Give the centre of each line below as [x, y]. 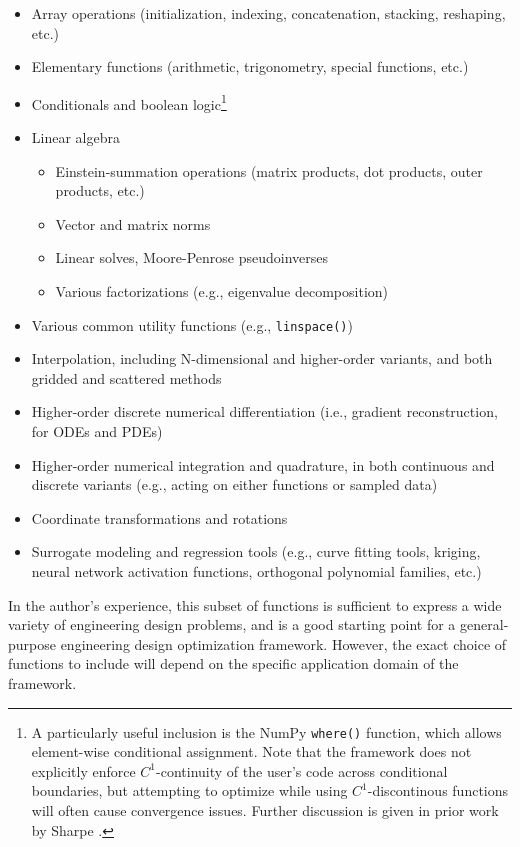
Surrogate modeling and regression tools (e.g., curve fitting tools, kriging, [256, 551]
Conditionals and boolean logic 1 [129, 102]
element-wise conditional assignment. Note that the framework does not [251, 751]
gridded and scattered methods [126, 377]
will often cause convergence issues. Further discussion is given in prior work [265, 810]
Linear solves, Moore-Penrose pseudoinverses [192, 257]
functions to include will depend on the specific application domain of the [233, 663]
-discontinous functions [438, 790]
